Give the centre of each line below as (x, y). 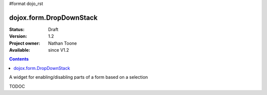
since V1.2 (59, 50)
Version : (18, 36)
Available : (20, 50)
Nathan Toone (63, 43)
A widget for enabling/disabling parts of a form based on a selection (79, 77)
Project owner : (25, 43)
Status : (17, 29)
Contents (19, 59)
